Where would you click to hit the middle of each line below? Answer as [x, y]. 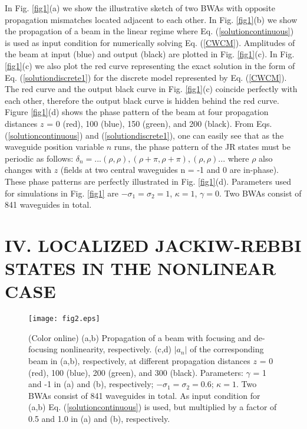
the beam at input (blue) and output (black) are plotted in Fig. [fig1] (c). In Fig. [150, 54]
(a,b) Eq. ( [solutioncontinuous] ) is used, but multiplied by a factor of [153, 407]
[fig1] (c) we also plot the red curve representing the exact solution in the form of [150, 65]
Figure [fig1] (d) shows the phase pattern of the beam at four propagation [137, 112]
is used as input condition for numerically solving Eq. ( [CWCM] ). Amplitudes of [150, 42]
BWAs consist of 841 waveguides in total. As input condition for [144, 395]
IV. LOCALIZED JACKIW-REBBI [153, 245]
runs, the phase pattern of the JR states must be [202, 147]
